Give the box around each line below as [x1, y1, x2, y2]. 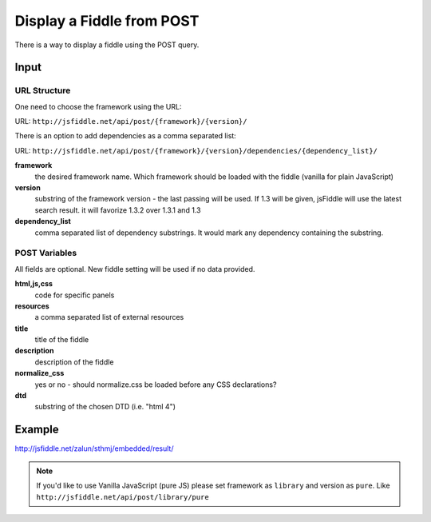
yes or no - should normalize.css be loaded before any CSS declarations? [34, 380, 277, 389]
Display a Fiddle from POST [14, 12, 200, 30]
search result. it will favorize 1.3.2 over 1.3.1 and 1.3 [34, 205, 201, 215]
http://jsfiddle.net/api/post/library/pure [36, 492, 209, 501]
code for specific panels [34, 290, 115, 300]
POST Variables [14, 248, 77, 259]
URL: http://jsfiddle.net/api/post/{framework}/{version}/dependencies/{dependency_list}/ [14, 145, 378, 155]
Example [14, 423, 59, 436]
